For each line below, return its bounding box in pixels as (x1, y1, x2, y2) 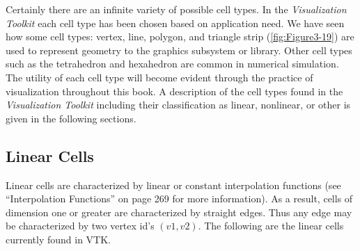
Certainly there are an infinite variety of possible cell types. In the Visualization (6, 2, 347, 16)
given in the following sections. (6, 111, 136, 125)
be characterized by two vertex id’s (6, 218, 155, 233)
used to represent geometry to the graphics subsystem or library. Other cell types (6, 42, 352, 57)
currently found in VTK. (6, 232, 111, 246)
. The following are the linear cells (198, 218, 344, 233)
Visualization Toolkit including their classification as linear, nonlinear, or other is (6, 97, 351, 112)
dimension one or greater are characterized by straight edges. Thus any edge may (6, 204, 352, 219)
